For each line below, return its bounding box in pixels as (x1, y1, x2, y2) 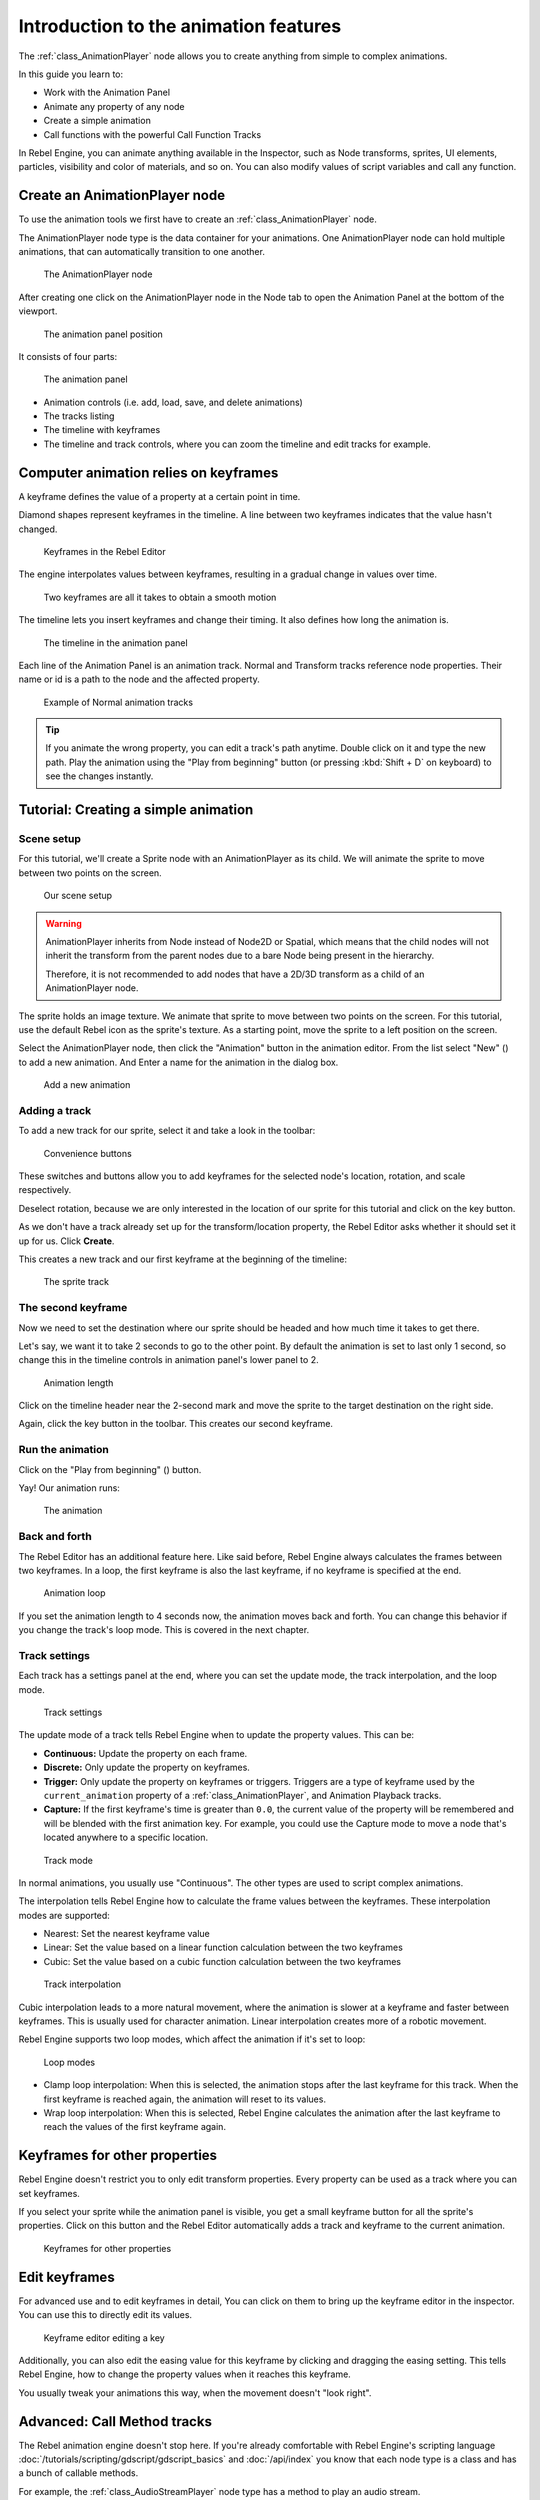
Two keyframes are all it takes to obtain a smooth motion (43, 591, 277, 603)
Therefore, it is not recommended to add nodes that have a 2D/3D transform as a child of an (45, 968, 425, 980)
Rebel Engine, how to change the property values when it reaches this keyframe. (18, 2368, 352, 2380)
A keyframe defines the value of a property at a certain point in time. (18, 490, 301, 502)
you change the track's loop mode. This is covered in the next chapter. (18, 1624, 310, 1636)
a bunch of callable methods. (18, 2467, 139, 2479)
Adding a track (18, 1103, 92, 1117)
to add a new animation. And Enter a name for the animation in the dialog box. (18, 1056, 339, 1068)
